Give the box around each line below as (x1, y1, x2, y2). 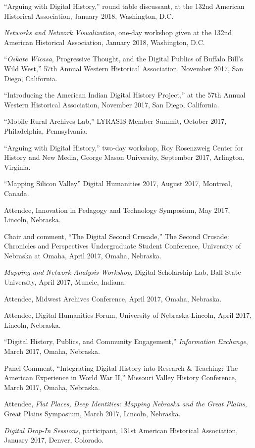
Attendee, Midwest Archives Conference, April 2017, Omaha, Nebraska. (4, 293, 222, 303)
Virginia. (4, 161, 31, 172)
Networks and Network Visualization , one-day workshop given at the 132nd (4, 27, 232, 38)
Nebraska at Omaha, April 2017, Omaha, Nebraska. (4, 250, 162, 260)
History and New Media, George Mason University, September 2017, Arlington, (4, 152, 245, 162)
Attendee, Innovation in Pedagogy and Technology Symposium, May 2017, (4, 204, 230, 215)
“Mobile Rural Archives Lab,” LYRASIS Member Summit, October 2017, (4, 116, 227, 126)
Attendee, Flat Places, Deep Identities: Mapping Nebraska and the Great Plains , (4, 398, 247, 409)
